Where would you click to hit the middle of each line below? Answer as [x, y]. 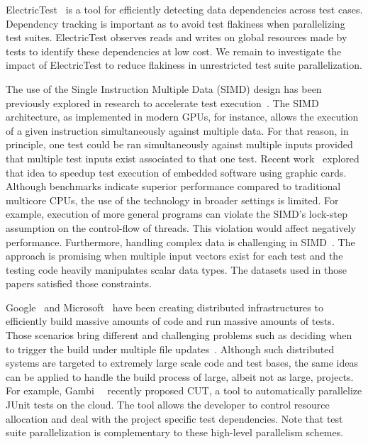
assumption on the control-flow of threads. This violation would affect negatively [181, 227]
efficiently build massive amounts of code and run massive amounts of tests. [170, 321]
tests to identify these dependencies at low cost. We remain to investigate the [174, 51]
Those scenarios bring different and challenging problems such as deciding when [179, 335]
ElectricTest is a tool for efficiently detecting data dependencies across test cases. [184, 9]
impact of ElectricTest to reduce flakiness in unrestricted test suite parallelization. [184, 65]
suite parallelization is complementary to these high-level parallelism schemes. [175, 432]
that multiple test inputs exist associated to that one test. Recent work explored [183, 158]
